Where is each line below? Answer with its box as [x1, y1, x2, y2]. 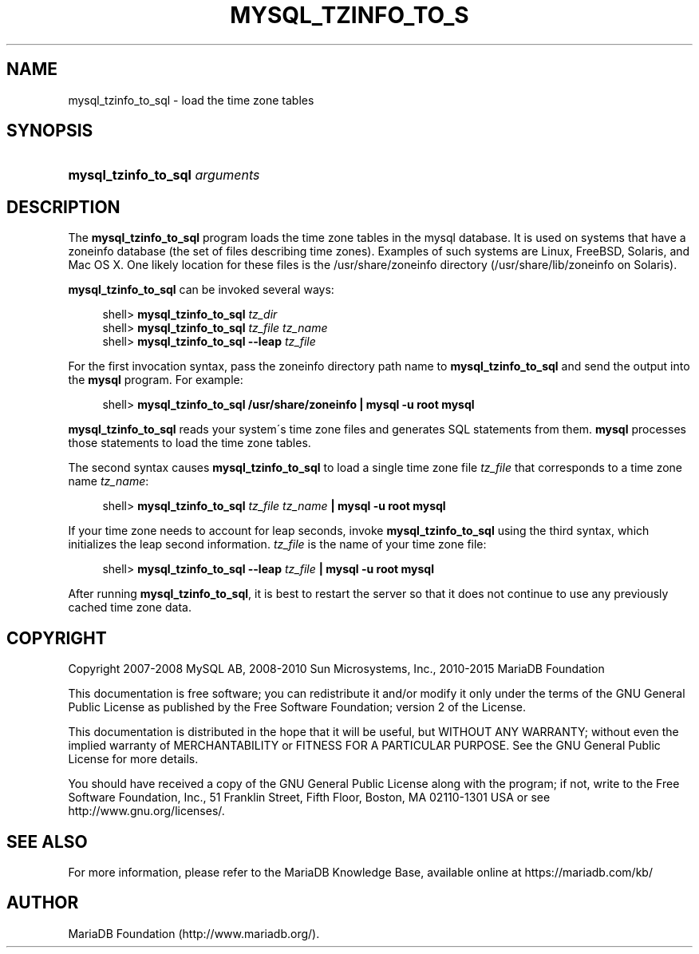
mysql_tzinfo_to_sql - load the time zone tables [68, 93, 314, 107]
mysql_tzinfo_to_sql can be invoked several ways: [68, 283, 334, 297]
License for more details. [68, 752, 199, 766]
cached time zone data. [68, 600, 192, 615]
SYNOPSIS [6, 121, 93, 141]
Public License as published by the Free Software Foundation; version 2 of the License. [68, 700, 526, 715]
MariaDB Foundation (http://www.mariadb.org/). [68, 926, 320, 940]
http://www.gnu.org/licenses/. [68, 804, 225, 818]
